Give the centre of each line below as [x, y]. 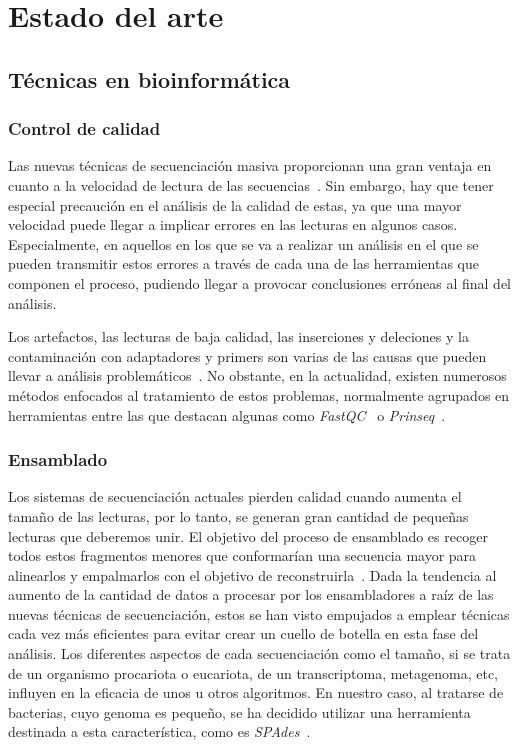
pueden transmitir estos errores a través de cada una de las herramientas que [243, 263]
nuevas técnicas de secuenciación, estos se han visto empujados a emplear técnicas [259, 613]
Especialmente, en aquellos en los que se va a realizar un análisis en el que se [243, 243]
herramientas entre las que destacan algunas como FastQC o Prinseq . [227, 414]
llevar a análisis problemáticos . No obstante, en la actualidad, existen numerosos [257, 375]
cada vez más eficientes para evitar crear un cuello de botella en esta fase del [243, 633]
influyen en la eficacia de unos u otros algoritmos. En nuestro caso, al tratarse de [256, 692]
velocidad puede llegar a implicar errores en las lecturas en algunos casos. [233, 224]
